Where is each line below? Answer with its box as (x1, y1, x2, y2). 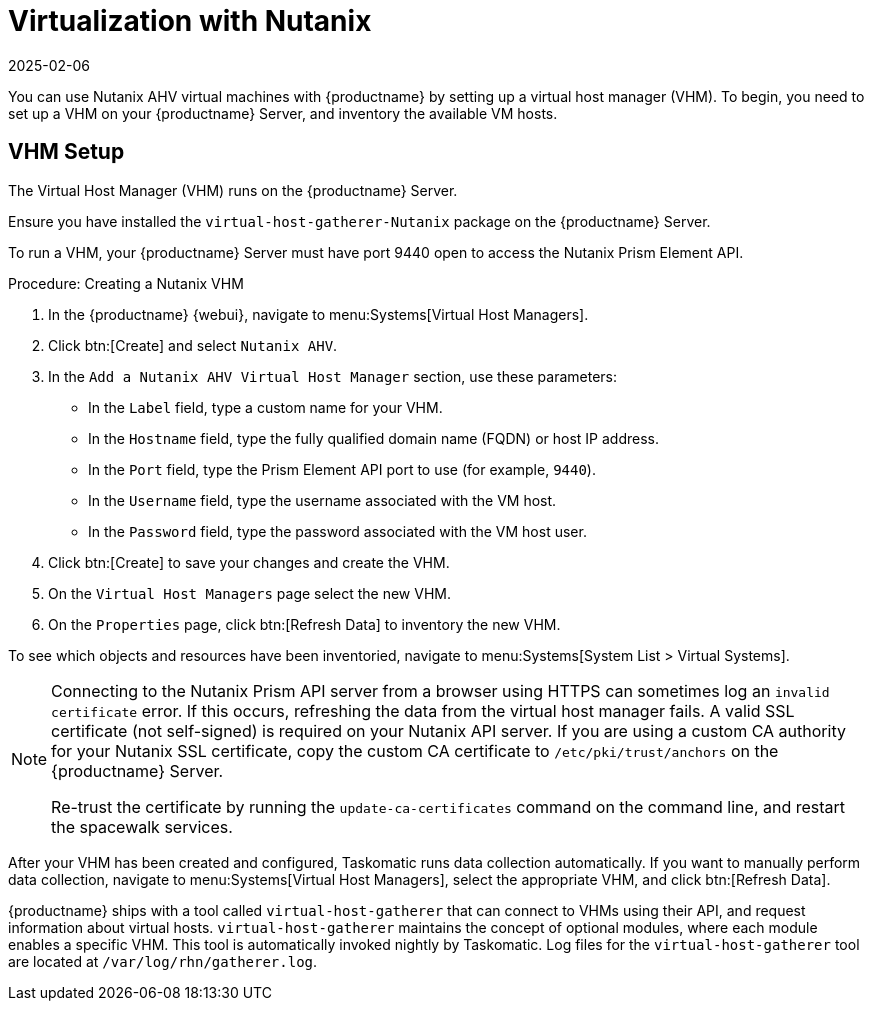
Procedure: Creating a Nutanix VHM (8, 274, 244, 292)
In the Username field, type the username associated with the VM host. (88, 491, 557, 509)
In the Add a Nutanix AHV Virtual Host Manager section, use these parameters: (48, 367, 618, 385)
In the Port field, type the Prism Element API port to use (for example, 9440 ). (88, 460, 596, 478)
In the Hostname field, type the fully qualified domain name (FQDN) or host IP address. (88, 429, 659, 447)
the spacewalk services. (51, 816, 233, 837)
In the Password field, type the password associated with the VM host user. (88, 522, 587, 540)
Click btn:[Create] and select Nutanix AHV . (48, 336, 338, 354)
